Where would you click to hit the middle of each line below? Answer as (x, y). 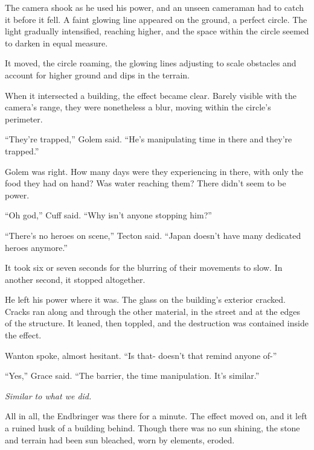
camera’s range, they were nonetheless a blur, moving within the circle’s (138, 107)
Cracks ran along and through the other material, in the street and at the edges (152, 311)
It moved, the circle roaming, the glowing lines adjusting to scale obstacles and (151, 63)
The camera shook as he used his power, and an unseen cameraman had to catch (155, 7)
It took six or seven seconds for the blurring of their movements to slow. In (144, 268)
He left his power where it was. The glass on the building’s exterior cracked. (145, 299)
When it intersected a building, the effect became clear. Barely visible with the (151, 95)
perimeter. (24, 119)
